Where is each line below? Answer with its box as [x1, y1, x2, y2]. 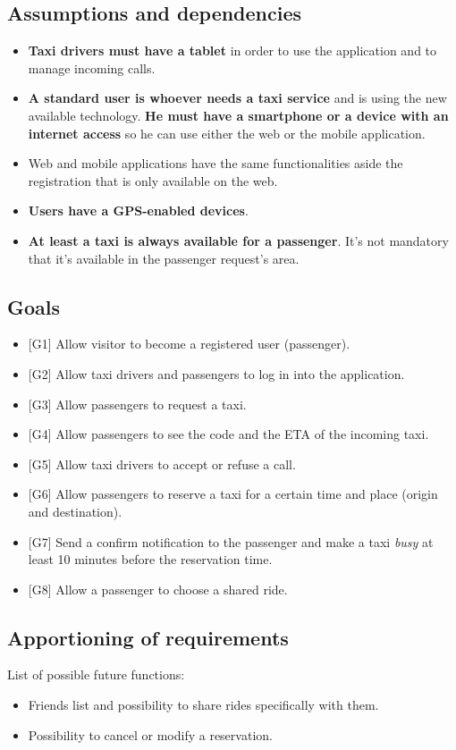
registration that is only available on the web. [28, 171, 278, 190]
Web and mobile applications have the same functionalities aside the [28, 154, 403, 173]
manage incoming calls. [28, 58, 156, 77]
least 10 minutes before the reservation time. [28, 550, 273, 569]
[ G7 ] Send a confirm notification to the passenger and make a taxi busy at [28, 532, 434, 551]
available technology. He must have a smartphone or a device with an [28, 105, 449, 124]
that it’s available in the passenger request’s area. [28, 249, 300, 267]
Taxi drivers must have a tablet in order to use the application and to [28, 41, 437, 60]
